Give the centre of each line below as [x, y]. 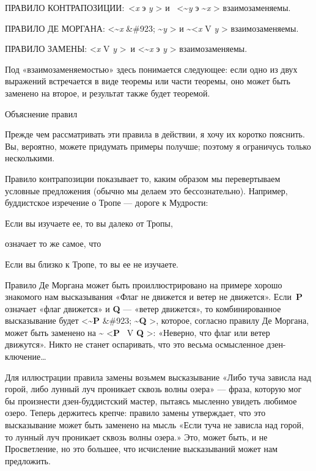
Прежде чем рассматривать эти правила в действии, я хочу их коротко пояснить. [155, 134]
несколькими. [30, 158]
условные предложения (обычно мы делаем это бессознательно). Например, [146, 190]
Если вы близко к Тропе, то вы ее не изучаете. [92, 264]
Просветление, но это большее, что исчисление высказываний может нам [141, 449]
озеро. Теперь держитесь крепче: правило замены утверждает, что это [135, 413]
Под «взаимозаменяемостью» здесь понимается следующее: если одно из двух [151, 69]
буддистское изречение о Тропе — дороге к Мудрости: [107, 203]
